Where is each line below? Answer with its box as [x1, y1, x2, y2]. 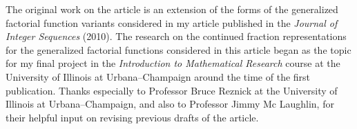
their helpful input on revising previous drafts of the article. [6, 110, 259, 124]
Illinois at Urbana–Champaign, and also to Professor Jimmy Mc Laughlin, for [6, 97, 334, 111]
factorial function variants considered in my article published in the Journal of [6, 15, 338, 30]
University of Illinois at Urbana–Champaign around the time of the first [6, 69, 311, 83]
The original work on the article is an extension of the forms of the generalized [6, 2, 338, 16]
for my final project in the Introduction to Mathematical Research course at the [6, 56, 340, 70]
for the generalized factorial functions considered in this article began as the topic [6, 42, 351, 57]
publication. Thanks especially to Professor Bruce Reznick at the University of [6, 83, 338, 97]
